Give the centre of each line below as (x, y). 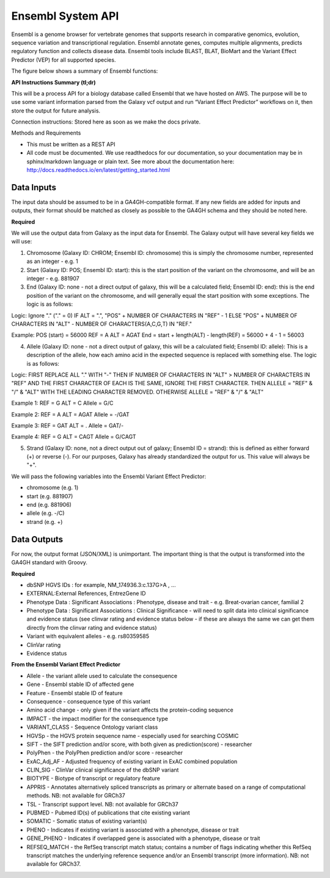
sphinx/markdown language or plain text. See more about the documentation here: (130, 161)
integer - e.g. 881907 (53, 279)
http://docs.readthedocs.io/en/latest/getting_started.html (98, 170)
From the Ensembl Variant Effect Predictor (66, 665)
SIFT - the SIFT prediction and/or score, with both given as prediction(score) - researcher (139, 744)
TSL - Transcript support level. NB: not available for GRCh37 (102, 804)
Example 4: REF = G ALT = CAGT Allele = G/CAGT (74, 437)
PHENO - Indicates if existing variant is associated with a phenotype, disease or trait (133, 830)
